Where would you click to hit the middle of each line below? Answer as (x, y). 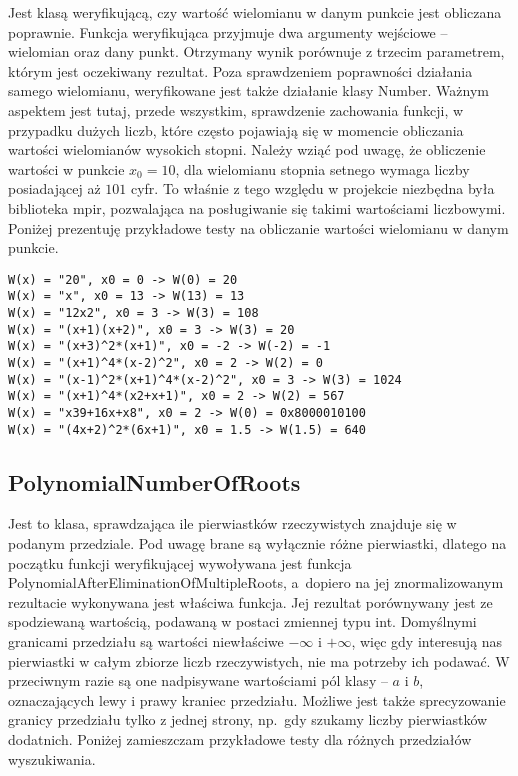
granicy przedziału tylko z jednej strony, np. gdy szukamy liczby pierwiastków (248, 719)
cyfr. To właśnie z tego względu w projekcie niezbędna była (312, 188)
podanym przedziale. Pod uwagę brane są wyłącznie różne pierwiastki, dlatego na (257, 543)
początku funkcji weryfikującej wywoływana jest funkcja (180, 562)
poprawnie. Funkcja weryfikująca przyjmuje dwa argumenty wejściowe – (228, 31)
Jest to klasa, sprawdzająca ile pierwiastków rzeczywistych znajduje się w (232, 523)
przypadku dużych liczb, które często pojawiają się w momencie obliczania (236, 129)
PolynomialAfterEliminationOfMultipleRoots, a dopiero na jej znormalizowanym (256, 582)
